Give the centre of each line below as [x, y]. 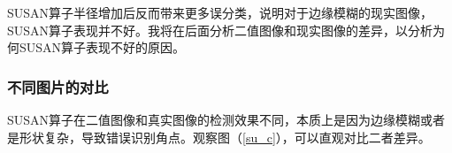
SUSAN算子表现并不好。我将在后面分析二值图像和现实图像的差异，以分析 [220, 30]
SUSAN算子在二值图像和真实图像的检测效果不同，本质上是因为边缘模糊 [214, 119]
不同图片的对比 [58, 86]
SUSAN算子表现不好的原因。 [102, 47]
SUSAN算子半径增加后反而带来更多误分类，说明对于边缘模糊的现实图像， [220, 12]
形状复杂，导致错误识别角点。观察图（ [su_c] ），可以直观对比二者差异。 [225, 137]
